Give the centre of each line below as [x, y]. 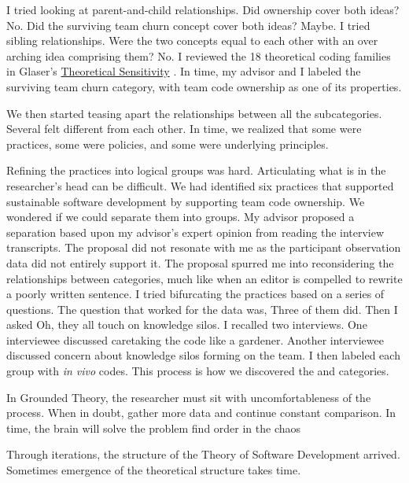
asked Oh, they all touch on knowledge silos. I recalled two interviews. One [187, 324]
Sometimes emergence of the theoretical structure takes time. [154, 470]
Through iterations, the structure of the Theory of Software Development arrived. [203, 454]
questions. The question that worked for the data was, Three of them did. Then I [202, 309]
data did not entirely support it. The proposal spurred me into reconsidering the [200, 262]
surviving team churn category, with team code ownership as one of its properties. [204, 86]
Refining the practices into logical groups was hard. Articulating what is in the [196, 170]
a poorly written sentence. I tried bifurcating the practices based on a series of [195, 294]
